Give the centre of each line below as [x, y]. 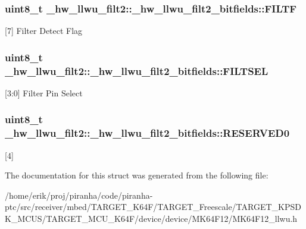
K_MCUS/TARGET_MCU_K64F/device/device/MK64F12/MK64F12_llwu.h [151, 219]
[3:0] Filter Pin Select [44, 92]
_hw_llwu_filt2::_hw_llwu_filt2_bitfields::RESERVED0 [147, 133]
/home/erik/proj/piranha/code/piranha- [79, 195]
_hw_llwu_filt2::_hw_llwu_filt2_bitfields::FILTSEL [137, 70]
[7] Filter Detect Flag [44, 31]
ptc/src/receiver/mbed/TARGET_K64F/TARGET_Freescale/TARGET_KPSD [153, 207]
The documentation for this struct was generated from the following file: [137, 175]
